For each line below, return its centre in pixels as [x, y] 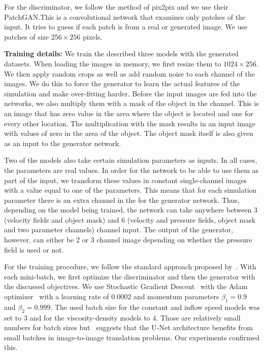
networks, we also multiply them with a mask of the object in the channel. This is [131, 103]
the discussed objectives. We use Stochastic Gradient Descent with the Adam [126, 286]
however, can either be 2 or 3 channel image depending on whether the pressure [128, 240]
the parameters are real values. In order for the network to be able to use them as [131, 170]
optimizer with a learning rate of [57, 296]
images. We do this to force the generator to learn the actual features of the [122, 83]
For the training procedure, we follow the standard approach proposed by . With [130, 267]
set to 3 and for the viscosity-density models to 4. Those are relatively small [122, 317]
